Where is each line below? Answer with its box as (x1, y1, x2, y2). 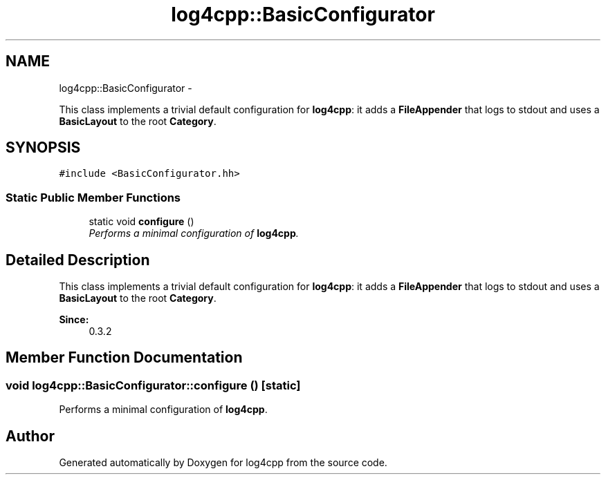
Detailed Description (6, 251, 150, 269)
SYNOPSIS (6, 139, 81, 157)
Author (6, 427, 55, 445)
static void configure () (89, 215, 194, 228)
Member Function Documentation (6, 349, 243, 367)
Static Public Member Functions (6, 190, 181, 204)
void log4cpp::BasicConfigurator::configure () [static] (6, 378, 301, 392)
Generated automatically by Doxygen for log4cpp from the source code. (59, 457, 387, 469)
